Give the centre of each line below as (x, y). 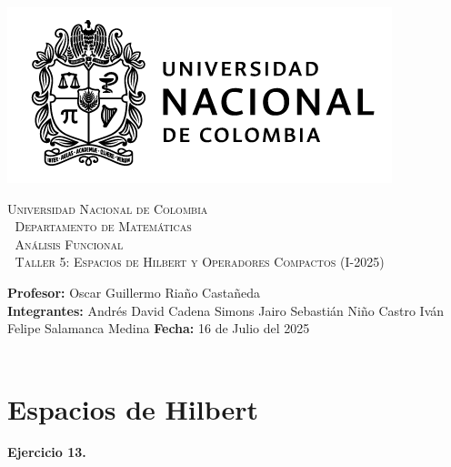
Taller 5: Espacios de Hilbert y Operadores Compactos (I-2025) (200, 262)
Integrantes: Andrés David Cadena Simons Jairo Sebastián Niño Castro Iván (226, 310)
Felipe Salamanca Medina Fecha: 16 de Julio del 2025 (159, 328)
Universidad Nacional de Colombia (108, 208)
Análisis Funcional (69, 244)
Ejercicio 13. (47, 452)
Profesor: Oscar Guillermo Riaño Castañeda (134, 292)
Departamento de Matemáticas (103, 226)
